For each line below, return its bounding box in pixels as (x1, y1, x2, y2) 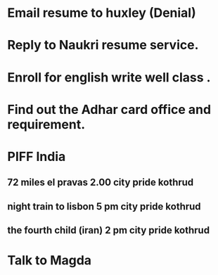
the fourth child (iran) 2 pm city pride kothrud (7, 224, 210, 236)
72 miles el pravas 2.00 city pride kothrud (7, 177, 194, 188)
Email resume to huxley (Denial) (7, 5, 197, 21)
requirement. (7, 116, 86, 132)
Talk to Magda (7, 252, 92, 269)
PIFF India (7, 148, 66, 165)
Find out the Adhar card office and (7, 101, 212, 117)
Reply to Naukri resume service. (7, 37, 199, 53)
